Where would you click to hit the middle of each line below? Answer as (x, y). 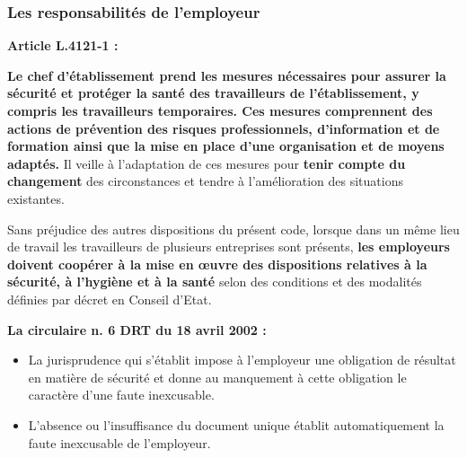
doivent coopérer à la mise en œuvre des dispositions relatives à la (217, 264)
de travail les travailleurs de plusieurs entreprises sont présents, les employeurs (229, 247)
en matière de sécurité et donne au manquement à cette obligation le (217, 377)
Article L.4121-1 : (63, 45)
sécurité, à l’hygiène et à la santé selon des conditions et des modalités (215, 282)
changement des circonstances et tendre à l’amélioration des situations (205, 181)
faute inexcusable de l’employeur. (119, 442)
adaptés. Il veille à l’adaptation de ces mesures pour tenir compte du (207, 163)
